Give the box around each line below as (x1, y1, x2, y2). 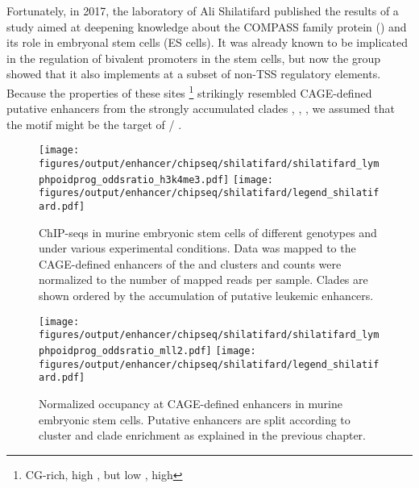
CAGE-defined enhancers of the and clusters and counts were (39, 255, 342, 272)
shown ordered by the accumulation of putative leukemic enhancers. (39, 287, 374, 304)
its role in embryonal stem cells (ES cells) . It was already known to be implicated (6, 34, 409, 51)
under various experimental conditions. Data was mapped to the (39, 240, 356, 257)
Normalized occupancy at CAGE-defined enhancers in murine (39, 394, 342, 411)
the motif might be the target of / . (6, 115, 182, 132)
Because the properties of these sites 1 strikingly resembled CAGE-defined (6, 81, 372, 101)
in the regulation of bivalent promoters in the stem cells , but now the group (6, 49, 380, 66)
